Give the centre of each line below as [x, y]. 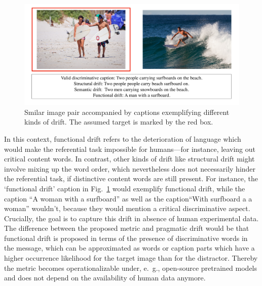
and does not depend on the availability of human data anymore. [105, 278]
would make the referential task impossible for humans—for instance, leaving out [130, 149]
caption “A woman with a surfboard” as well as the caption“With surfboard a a [128, 198]
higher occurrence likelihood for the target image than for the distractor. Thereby [131, 258]
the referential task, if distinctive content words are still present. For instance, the [131, 178]
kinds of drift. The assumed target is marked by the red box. [119, 122]
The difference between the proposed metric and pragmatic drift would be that [127, 228]
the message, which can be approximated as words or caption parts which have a [129, 248]
